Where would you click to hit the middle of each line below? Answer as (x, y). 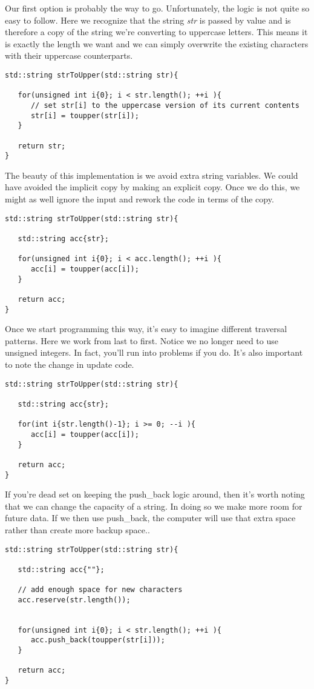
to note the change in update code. (70, 364)
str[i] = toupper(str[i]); (85, 115)
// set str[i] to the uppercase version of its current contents (165, 105)
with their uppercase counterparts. (69, 55)
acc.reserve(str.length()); (74, 600)
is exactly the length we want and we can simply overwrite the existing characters (157, 43)
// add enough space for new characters (100, 590)
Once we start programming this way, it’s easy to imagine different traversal (146, 329)
